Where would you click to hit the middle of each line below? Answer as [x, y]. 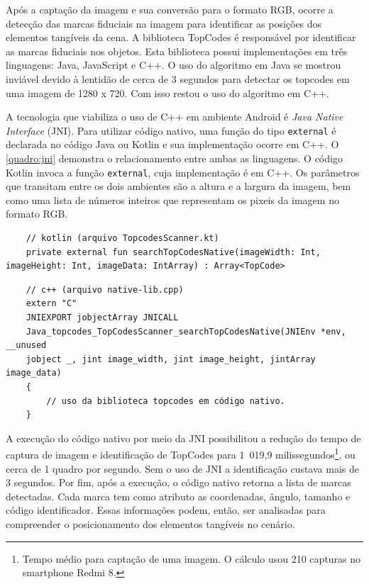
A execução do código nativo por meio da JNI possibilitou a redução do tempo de [183, 438]
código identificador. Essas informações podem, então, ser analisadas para [166, 510]
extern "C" [51, 304]
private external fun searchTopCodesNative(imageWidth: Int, [173, 252]
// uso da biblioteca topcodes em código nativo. [166, 401]
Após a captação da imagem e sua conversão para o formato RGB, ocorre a [170, 9]
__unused [26, 346]
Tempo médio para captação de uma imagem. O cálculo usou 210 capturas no [191, 558]
